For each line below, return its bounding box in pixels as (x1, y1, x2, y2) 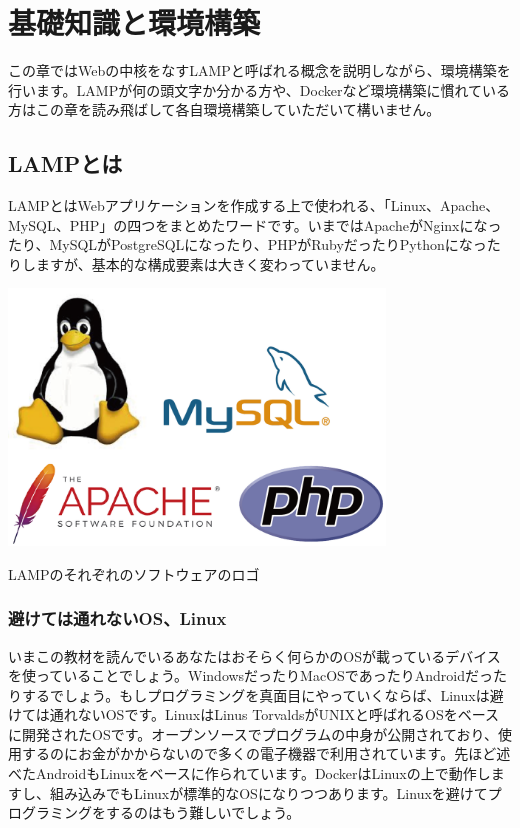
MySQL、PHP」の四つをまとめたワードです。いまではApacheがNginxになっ (8, 214, 502, 235)
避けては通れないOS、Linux (8, 606, 227, 631)
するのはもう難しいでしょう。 (105, 802, 301, 823)
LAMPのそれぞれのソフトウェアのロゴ (8, 563, 260, 584)
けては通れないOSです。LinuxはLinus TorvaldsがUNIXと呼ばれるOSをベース (8, 704, 499, 725)
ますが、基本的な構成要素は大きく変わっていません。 (35, 253, 385, 274)
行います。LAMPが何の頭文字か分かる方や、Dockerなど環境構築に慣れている (8, 79, 510, 100)
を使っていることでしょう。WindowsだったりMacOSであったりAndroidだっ (8, 665, 493, 686)
